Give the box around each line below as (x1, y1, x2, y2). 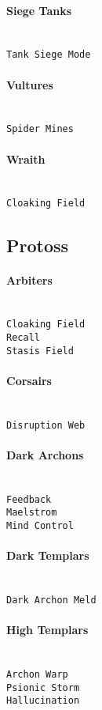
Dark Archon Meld (6, 595, 97, 606)
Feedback (6, 493, 52, 505)
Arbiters (6, 271, 53, 288)
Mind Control (6, 520, 74, 532)
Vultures (6, 76, 53, 93)
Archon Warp (6, 669, 68, 681)
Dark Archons (6, 446, 84, 463)
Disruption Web (6, 419, 86, 431)
